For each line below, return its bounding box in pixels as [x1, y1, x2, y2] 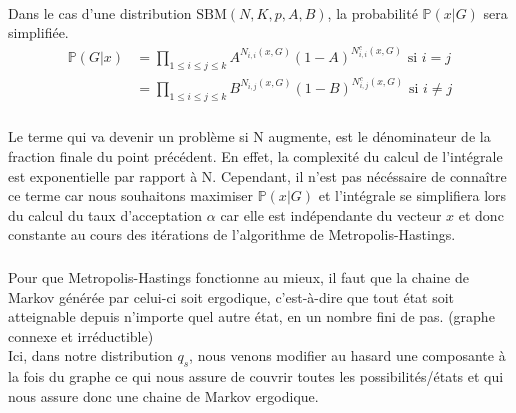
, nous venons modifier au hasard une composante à [189, 345, 506, 366]
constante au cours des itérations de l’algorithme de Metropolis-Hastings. [8, 224, 456, 245]
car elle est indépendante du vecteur [220, 204, 442, 225]
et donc [458, 204, 504, 225]
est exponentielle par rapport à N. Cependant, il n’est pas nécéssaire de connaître [8, 165, 507, 186]
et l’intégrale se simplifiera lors [318, 185, 507, 206]
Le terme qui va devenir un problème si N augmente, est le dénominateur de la [8, 126, 491, 147]
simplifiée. [8, 22, 69, 43]
